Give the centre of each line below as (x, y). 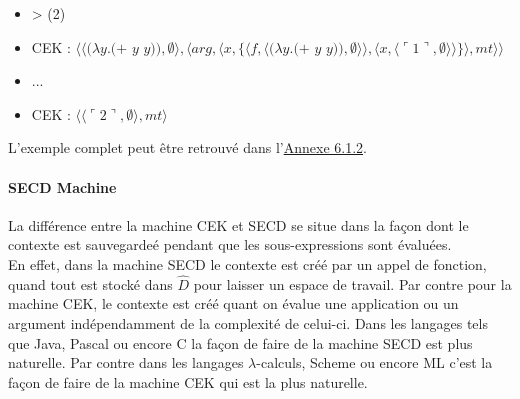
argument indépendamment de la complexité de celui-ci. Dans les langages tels (248, 322)
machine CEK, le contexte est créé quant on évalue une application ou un (233, 303)
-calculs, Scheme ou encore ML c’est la (374, 362)
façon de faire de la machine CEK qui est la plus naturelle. (188, 381)
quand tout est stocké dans (90, 283)
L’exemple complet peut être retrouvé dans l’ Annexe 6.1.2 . (187, 147)
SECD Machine (62, 186)
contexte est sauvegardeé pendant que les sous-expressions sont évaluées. (230, 244)
